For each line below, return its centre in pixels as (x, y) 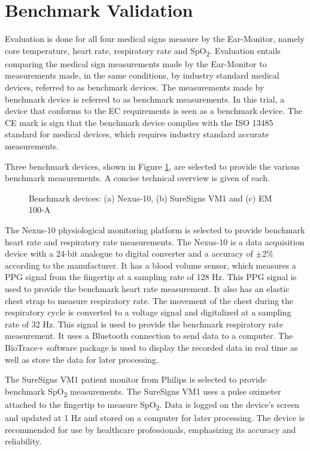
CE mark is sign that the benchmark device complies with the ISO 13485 (139, 122)
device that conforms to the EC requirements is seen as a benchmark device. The (154, 111)
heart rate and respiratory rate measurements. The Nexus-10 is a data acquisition (155, 241)
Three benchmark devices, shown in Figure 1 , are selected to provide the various (152, 166)
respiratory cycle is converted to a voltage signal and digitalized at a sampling (148, 312)
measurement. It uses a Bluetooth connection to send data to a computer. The (149, 336)
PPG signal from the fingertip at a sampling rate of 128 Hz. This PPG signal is (151, 277)
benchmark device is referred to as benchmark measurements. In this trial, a (145, 99)
